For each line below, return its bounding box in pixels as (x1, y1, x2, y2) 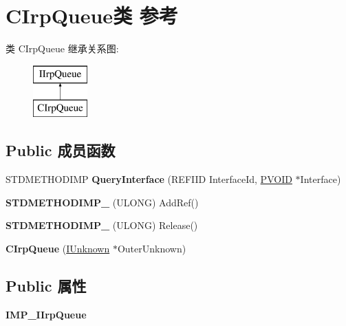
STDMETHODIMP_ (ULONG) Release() (6, 218, 198, 232)
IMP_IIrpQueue (6, 307, 87, 321)
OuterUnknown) (117, 241, 186, 255)
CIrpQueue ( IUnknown (6, 241, 110, 255)
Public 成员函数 (6, 140, 116, 161)
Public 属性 (6, 274, 87, 296)
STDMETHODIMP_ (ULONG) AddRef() (6, 195, 199, 209)
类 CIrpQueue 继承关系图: (6, 41, 119, 56)
